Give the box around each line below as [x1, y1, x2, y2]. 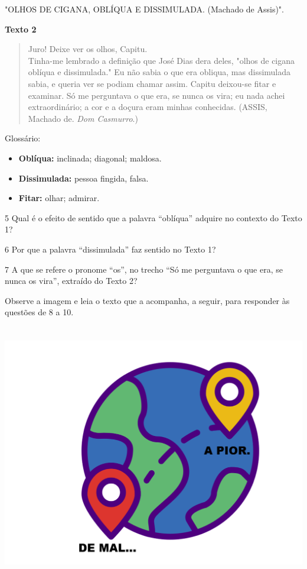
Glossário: [5, 132, 41, 144]
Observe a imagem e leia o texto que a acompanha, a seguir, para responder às [5, 294, 290, 306]
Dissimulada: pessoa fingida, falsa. [18, 172, 149, 184]
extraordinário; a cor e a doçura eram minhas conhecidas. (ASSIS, [28, 101, 267, 113]
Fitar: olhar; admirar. [18, 192, 100, 204]
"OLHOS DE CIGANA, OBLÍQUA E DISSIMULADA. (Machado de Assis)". [5, 3, 285, 15]
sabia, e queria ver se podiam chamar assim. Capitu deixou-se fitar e [28, 77, 276, 89]
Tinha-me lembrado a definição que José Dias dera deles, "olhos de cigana [28, 54, 295, 66]
